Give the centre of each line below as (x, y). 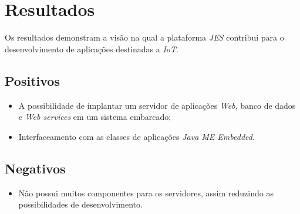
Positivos (32, 80)
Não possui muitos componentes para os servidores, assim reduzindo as (146, 193)
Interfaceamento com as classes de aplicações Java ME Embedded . (136, 136)
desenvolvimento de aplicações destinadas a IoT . (92, 49)
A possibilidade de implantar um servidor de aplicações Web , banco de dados (157, 105)
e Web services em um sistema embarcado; (95, 117)
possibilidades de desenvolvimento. (80, 204)
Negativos (35, 168)
